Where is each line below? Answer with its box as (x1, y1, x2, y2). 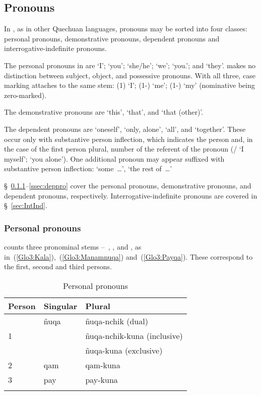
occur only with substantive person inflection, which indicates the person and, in (4, 133, 253, 144)
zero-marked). (4, 89, 47, 100)
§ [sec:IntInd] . (4, 200, 47, 211)
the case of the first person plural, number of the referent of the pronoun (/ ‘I (4, 143, 244, 154)
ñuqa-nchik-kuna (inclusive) (85, 329, 183, 341)
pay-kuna (85, 373, 118, 385)
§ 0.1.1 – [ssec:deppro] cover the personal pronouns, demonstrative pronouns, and (4, 180, 251, 190)
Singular (43, 300, 78, 312)
